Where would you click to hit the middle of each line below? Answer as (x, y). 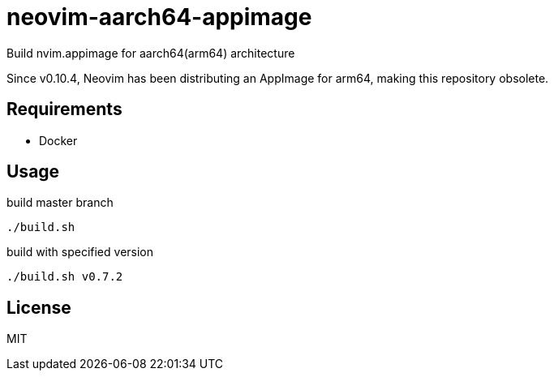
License (39, 307)
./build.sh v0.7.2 (65, 277)
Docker (58, 140)
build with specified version (80, 252)
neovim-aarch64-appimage (159, 17)
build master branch (60, 203)
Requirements (64, 109)
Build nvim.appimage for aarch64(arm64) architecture (151, 53)
